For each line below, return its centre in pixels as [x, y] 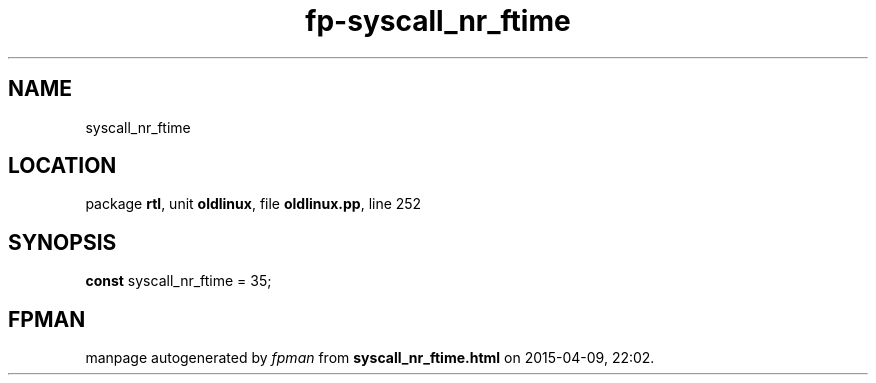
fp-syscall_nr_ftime [438, 21]
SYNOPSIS [62, 242]
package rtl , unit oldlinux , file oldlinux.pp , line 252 [253, 204]
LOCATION [62, 166]
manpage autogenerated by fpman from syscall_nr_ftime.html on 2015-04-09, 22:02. [370, 358]
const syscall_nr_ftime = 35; [178, 281]
